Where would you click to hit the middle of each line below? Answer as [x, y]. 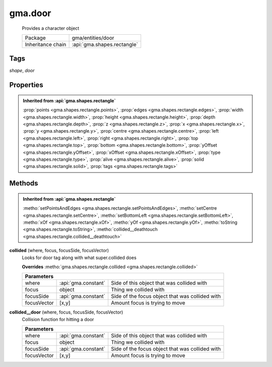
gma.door [30, 13]
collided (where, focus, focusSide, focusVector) [59, 251]
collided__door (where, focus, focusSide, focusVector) [66, 312]
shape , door [22, 71]
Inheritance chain [46, 44]
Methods [24, 183]
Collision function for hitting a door [58, 319]
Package [35, 38]
